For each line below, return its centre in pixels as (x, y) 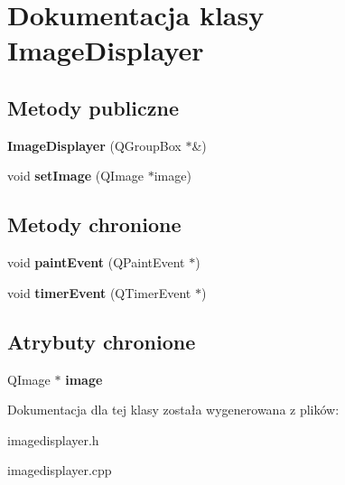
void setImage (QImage (76, 176)
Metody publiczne (93, 107)
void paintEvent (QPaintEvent (96, 262)
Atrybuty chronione (102, 341)
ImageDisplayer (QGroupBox (94, 145)
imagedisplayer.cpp (60, 470)
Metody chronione (94, 224)
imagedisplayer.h (53, 439)
